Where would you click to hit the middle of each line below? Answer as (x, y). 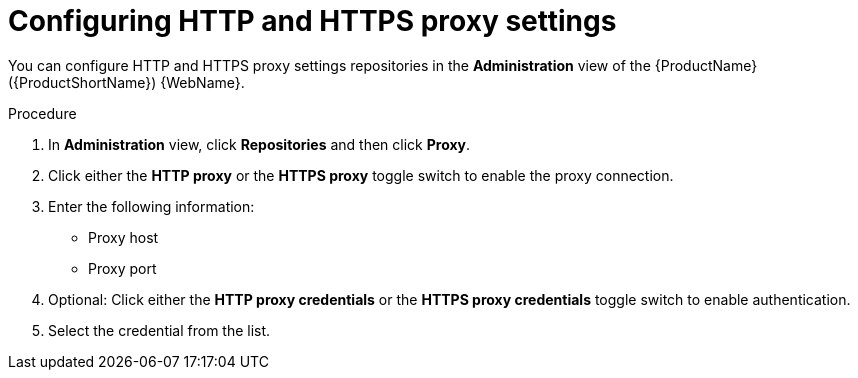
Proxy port (122, 268)
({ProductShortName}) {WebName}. (126, 82)
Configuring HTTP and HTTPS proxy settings (312, 21)
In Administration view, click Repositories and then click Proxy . (259, 144)
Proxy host (123, 237)
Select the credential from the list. (159, 330)
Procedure (42, 113)
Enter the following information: (151, 206)
